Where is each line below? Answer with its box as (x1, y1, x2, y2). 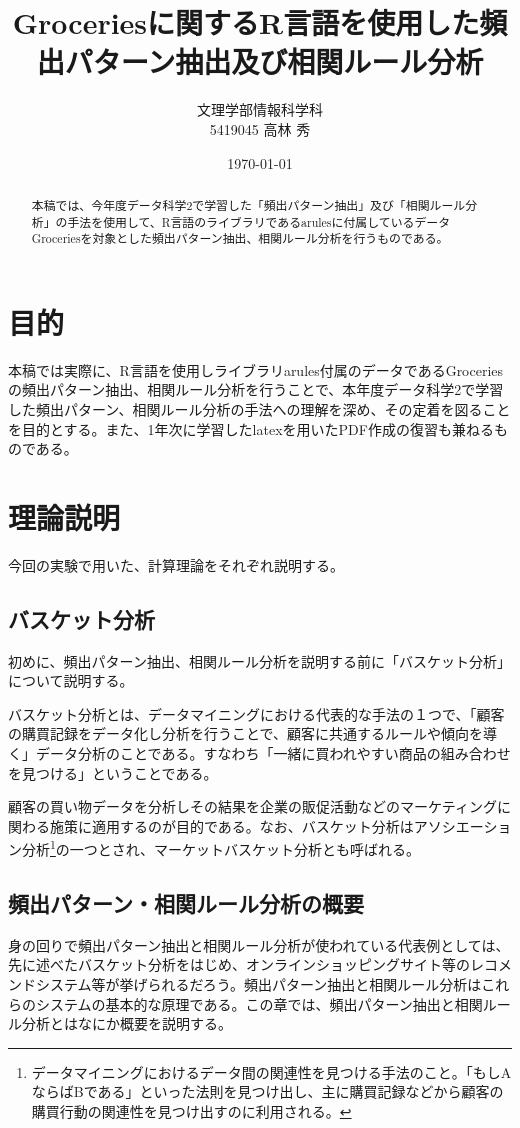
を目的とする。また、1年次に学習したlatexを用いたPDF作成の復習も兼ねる (8, 418, 494, 439)
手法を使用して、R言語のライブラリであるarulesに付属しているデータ (67, 213, 451, 230)
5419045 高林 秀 (209, 118, 311, 139)
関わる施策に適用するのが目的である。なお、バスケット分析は (8, 815, 414, 836)
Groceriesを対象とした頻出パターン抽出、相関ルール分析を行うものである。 (31, 230, 449, 247)
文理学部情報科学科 (197, 99, 323, 120)
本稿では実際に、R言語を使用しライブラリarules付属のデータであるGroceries (8, 359, 504, 380)
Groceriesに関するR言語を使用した (12, 2, 480, 43)
